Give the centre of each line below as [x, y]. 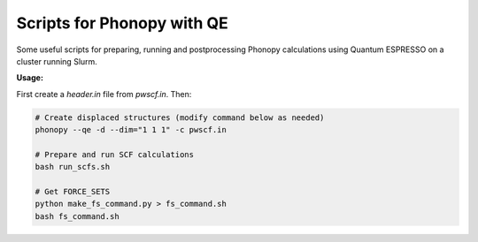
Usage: [30, 78]
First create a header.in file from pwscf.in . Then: [104, 94]
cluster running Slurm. [57, 61]
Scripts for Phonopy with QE [123, 23]
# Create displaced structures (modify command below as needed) [180, 117]
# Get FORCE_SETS [73, 192]
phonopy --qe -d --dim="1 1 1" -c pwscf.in [131, 130]
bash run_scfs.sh [73, 167]
